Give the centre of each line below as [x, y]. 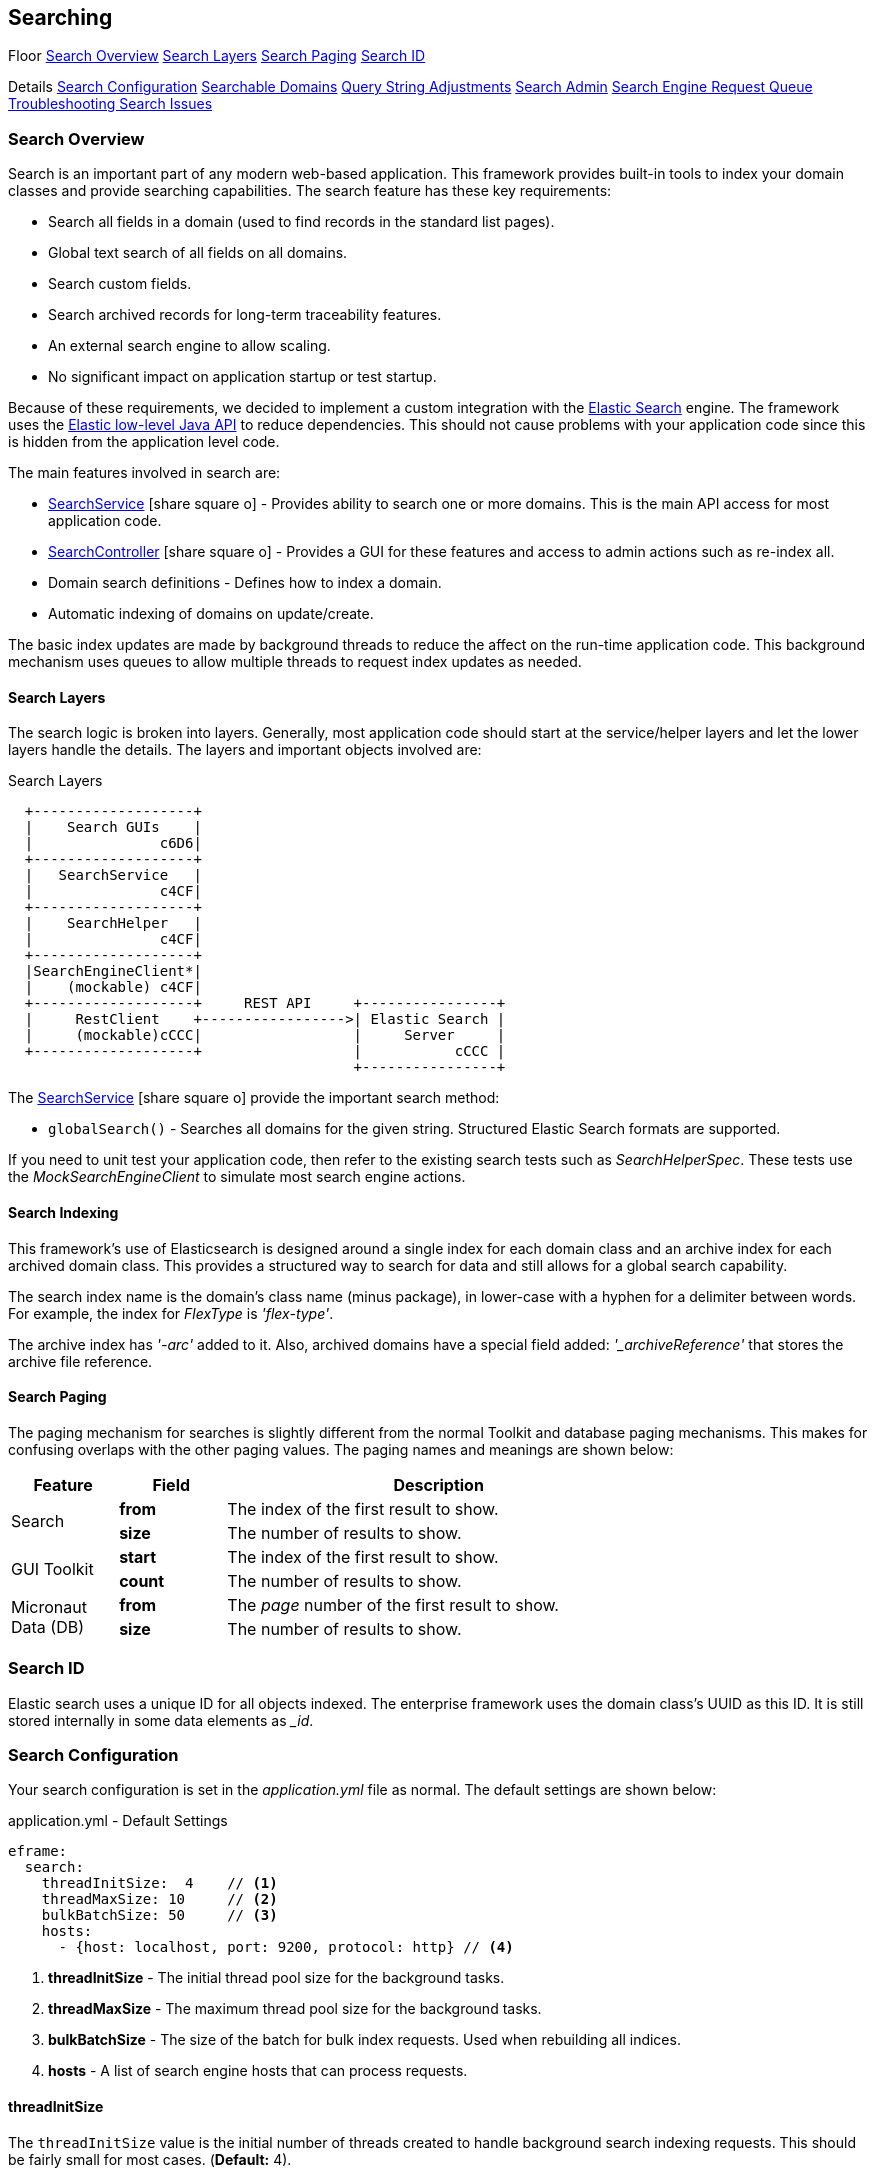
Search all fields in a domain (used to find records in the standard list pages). [301, 222]
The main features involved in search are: [144, 473]
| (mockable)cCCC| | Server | [265, 1035]
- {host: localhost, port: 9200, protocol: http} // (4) [286, 1947]
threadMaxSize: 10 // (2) [159, 1899]
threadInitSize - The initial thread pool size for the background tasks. [276, 1978]
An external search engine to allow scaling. [189, 346]
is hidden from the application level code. [144, 442]
